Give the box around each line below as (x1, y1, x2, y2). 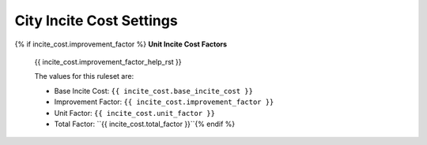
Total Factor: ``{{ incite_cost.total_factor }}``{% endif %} (54, 119, 236, 128)
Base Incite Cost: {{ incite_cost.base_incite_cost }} (54, 86, 253, 95)
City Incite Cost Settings (14, 12, 178, 29)
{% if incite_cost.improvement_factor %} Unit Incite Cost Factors (14, 39, 228, 49)
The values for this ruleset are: (34, 72, 134, 81)
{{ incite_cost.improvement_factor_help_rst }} (34, 57, 182, 66)
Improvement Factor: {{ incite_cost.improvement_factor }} (54, 97, 274, 106)
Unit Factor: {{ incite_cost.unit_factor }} (54, 108, 215, 117)
